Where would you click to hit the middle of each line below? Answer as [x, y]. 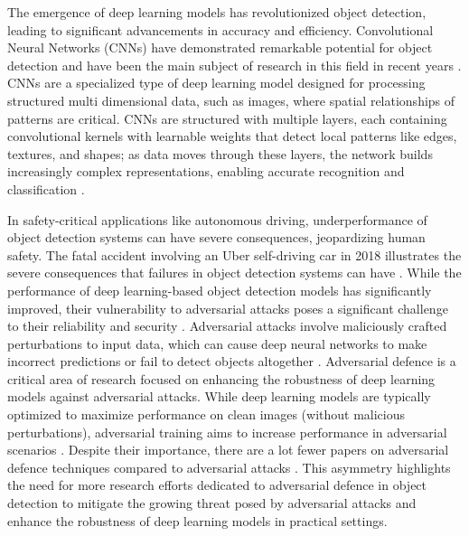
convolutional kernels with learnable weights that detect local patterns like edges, [232, 136]
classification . [46, 188]
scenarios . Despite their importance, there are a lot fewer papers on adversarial [228, 450]
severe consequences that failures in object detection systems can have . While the [234, 273]
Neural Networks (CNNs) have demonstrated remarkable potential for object [220, 47]
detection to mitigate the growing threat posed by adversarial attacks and [212, 503]
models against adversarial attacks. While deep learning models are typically [219, 396]
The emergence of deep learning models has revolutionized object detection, [217, 12]
